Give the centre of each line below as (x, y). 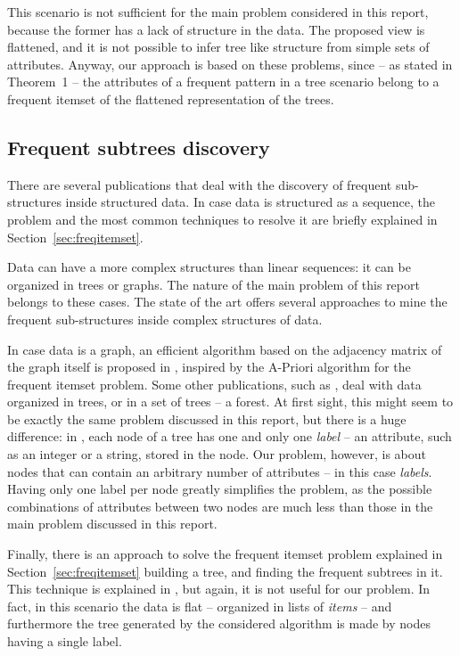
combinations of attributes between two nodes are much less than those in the (220, 506)
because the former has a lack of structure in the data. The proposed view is (216, 29)
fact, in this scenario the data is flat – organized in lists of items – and (200, 606)
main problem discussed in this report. (112, 524)
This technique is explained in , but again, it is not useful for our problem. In (219, 589)
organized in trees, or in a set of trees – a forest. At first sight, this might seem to (230, 402)
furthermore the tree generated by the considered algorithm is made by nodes (219, 623)
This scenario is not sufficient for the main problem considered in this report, (218, 12)
